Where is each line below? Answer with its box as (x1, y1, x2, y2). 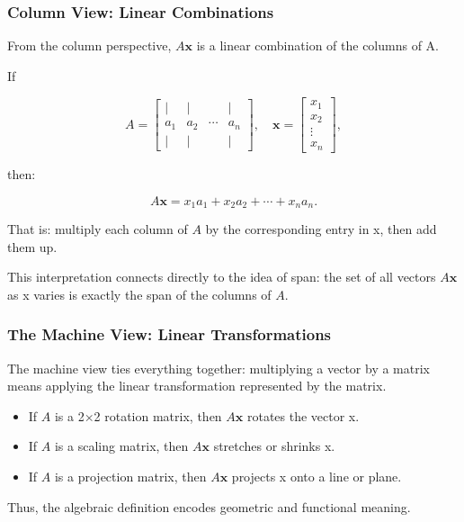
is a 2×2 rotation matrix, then (54, 406, 222, 425)
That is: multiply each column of (7, 219, 188, 238)
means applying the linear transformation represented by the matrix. (7, 376, 387, 395)
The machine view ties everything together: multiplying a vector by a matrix (7, 358, 430, 377)
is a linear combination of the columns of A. (196, 36, 439, 55)
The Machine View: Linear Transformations (7, 323, 332, 346)
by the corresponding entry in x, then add (205, 219, 437, 238)
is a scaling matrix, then (54, 436, 189, 455)
